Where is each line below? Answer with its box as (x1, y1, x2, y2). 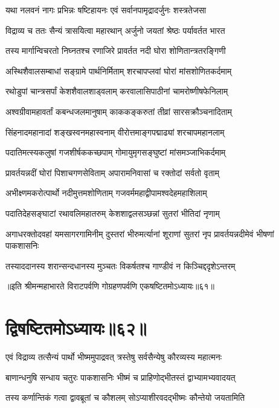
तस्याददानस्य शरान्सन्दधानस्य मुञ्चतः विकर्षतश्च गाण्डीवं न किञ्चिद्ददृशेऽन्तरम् (5, 259, 236, 272)
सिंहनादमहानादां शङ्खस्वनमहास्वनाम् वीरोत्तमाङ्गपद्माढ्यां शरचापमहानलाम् (5, 125, 225, 138)
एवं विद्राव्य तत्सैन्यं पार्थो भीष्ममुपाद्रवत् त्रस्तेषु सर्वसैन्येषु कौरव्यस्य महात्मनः (5, 350, 222, 363)
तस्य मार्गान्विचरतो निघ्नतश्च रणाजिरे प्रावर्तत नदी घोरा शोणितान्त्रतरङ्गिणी (5, 44, 226, 57)
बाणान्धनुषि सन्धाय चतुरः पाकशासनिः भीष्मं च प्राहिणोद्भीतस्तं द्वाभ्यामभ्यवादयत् (5, 370, 236, 383)
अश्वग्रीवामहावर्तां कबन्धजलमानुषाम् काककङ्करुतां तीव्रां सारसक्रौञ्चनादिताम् (5, 105, 232, 117)
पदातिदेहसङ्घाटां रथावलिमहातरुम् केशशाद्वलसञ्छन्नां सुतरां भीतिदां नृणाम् (5, 206, 220, 219)
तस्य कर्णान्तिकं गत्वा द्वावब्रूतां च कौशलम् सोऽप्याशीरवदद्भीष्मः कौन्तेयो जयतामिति (5, 391, 245, 404)
